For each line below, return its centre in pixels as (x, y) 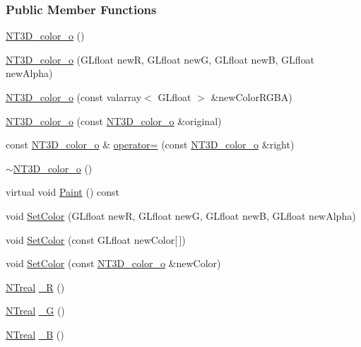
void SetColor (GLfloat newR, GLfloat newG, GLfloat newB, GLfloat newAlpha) (181, 215)
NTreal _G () (35, 311)
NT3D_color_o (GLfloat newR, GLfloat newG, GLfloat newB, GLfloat (160, 59)
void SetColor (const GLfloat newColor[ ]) (96, 239)
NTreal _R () (35, 287)
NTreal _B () (35, 334)
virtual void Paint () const (63, 192)
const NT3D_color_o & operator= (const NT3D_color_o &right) (150, 145)
